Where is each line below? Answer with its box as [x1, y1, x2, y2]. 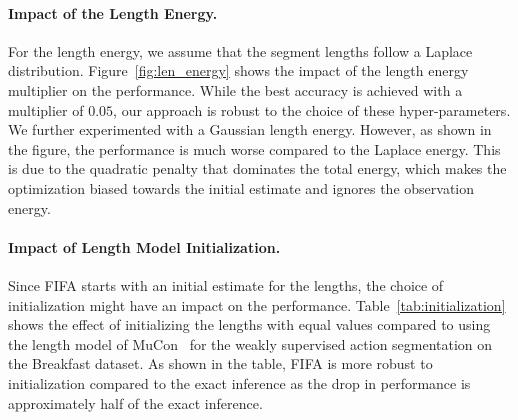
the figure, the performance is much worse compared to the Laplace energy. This [8, 138, 501, 159]
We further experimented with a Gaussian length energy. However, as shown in [8, 119, 492, 140]
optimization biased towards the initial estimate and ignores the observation [8, 177, 475, 198]
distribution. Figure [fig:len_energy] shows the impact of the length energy [8, 60, 469, 81]
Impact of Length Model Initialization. [8, 236, 281, 257]
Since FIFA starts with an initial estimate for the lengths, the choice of [8, 274, 444, 295]
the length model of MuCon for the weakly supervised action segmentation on [8, 333, 493, 354]
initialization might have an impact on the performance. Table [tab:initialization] [8, 294, 506, 315]
